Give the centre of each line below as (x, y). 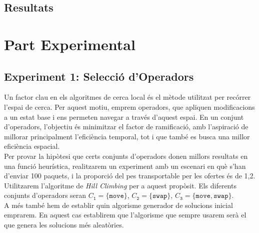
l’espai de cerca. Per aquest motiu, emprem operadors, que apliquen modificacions (129, 106)
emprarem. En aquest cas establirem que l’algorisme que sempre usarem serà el (125, 215)
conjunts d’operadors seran (45, 195)
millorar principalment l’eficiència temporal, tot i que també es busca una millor (127, 136)
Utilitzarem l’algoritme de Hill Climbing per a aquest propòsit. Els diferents (120, 185)
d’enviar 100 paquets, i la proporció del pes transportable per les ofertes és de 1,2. (130, 176)
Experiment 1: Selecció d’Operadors (99, 76)
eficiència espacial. (32, 146)
